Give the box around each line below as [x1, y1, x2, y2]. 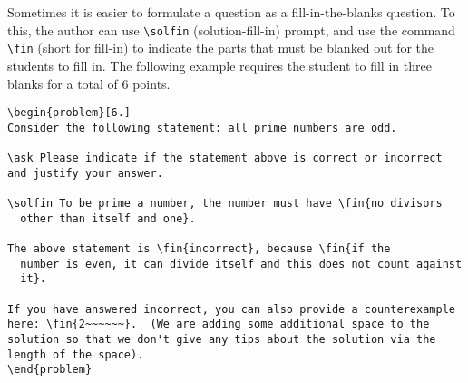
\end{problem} [7, 363, 93, 377]
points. [132, 74, 171, 93]
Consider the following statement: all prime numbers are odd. [7, 121, 397, 134]
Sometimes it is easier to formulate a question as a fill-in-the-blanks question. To [7, 3, 455, 21]
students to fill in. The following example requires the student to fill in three [7, 55, 432, 74]
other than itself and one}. [20, 211, 196, 225]
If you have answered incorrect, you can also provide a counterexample [7, 302, 455, 316]
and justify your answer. [7, 166, 163, 180]
